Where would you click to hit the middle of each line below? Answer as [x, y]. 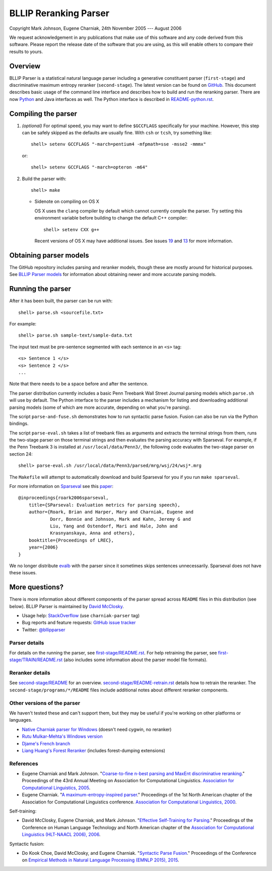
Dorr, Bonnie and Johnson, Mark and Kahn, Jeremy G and [120, 519]
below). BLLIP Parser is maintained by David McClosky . [67, 606]
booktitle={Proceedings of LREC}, [71, 540]
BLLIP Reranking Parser [59, 13]
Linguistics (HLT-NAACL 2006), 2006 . [61, 835]
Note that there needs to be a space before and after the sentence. [79, 384]
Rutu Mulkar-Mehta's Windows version [62, 736]
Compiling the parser [43, 114]
